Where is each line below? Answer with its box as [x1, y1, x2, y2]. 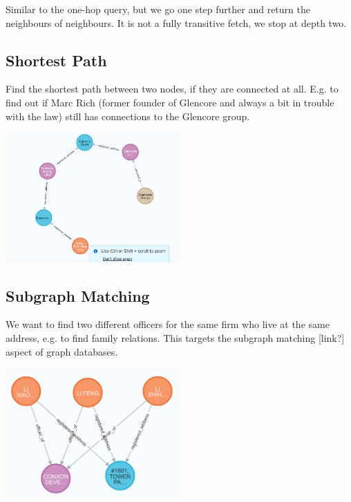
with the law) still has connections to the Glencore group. [6, 108, 250, 123]
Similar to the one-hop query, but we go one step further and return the [6, 2, 310, 16]
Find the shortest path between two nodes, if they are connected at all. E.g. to [6, 81, 339, 96]
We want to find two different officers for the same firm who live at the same [6, 317, 330, 331]
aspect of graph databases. [6, 344, 118, 358]
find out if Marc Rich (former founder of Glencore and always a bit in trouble [6, 95, 334, 109]
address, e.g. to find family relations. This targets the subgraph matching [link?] [6, 330, 345, 345]
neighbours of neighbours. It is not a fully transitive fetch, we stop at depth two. [6, 15, 347, 30]
